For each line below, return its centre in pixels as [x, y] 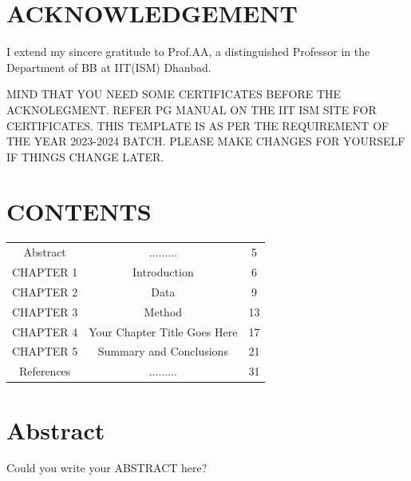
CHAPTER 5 [45, 351]
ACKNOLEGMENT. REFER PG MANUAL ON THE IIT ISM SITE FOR [192, 109]
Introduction [163, 272]
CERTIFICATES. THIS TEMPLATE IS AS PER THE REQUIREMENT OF [198, 125]
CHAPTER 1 [45, 272]
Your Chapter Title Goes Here [163, 331]
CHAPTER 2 [45, 291]
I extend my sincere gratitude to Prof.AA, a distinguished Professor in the [188, 52]
